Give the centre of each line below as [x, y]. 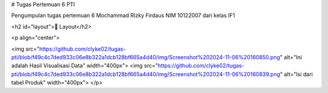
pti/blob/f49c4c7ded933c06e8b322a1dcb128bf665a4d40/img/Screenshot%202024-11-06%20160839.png [146, 74]
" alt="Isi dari [296, 74]
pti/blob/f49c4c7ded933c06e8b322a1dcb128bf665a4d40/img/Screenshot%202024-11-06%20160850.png [146, 57]
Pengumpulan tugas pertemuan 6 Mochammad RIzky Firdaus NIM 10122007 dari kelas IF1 [123, 16]
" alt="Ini [291, 57]
